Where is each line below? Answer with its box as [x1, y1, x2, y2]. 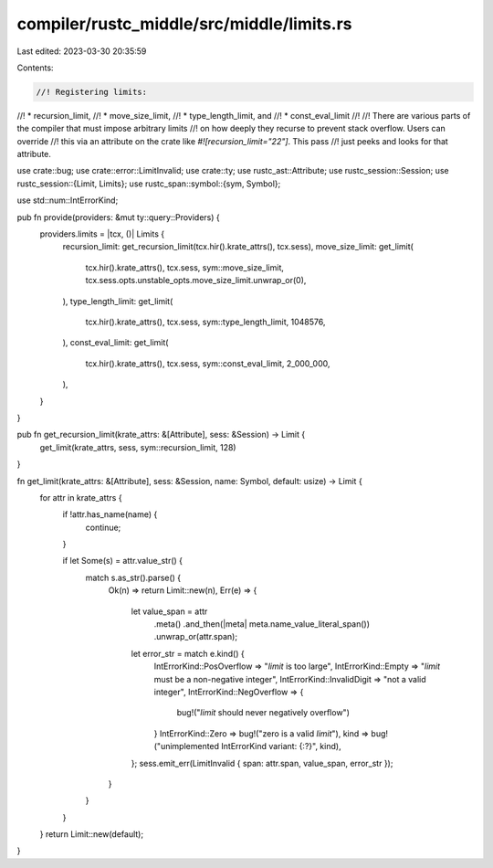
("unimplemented [153, 741, 219, 752]
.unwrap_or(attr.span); [153, 631, 237, 642]
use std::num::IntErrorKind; [16, 195, 119, 206]
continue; [85, 522, 121, 533]
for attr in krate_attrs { [39, 492, 122, 503]
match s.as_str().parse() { [85, 572, 182, 583]
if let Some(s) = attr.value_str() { [62, 556, 183, 566]
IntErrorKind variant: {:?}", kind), [220, 741, 341, 752]
